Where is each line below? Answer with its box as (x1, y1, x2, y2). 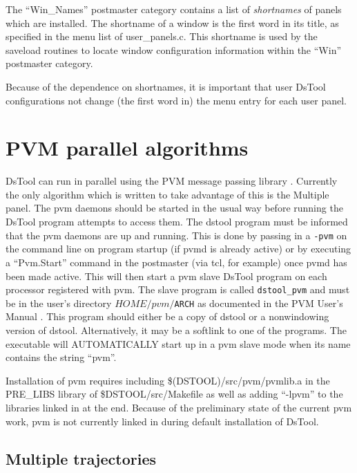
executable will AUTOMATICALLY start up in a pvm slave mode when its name (6, 336, 351, 351)
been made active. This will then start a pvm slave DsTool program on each (6, 268, 327, 283)
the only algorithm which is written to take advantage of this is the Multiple (6, 187, 329, 201)
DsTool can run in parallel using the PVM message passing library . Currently (6, 174, 338, 188)
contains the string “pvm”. (6, 350, 117, 364)
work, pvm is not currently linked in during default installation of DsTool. (6, 414, 319, 428)
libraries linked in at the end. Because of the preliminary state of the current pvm (6, 400, 352, 414)
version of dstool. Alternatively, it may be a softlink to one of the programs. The (6, 323, 347, 337)
